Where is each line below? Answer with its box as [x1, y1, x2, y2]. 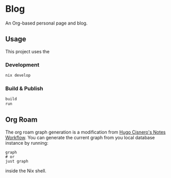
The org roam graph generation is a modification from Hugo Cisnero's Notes [5, 129, 166, 135]
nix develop [5, 73, 31, 78]
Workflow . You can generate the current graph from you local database [5, 134, 155, 141]
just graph [5, 159, 29, 164]
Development [5, 61, 40, 68]
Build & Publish [5, 85, 43, 92]
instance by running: [5, 140, 48, 146]
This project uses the [5, 48, 50, 54]
